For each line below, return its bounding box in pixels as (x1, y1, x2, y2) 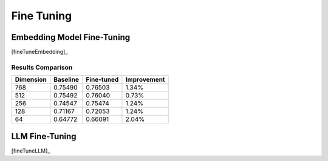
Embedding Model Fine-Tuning (11, 32, 131, 42)
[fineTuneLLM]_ (11, 147, 50, 154)
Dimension (15, 76, 47, 84)
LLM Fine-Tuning (11, 131, 77, 142)
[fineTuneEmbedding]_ (11, 48, 68, 56)
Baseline (53, 76, 79, 84)
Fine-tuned (86, 76, 119, 84)
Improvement (125, 76, 165, 84)
